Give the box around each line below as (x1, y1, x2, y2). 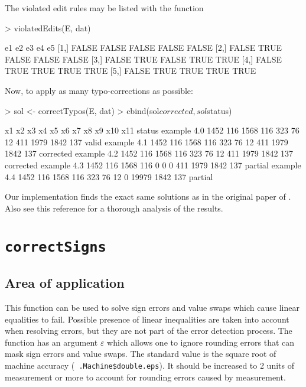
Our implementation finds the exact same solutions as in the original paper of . (5, 190, 291, 203)
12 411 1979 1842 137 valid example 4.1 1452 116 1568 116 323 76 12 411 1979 (5, 135, 288, 148)
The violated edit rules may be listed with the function (5, 2, 204, 14)
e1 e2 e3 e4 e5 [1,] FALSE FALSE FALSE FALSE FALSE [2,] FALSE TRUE (5, 41, 282, 54)
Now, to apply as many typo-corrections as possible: (5, 84, 193, 96)
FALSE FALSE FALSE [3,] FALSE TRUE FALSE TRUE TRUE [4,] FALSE (5, 53, 282, 65)
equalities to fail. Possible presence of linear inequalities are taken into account (5, 313, 289, 325)
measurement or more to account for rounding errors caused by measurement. (5, 370, 286, 383)
